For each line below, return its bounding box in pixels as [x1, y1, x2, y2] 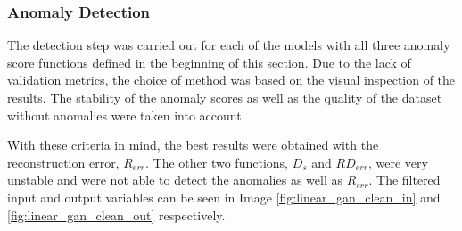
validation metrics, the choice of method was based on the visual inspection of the [7, 70, 456, 89]
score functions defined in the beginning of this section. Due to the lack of [7, 53, 411, 71]
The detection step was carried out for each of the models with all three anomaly [7, 36, 450, 54]
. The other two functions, [145, 153, 288, 171]
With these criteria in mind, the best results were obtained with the [7, 136, 379, 154]
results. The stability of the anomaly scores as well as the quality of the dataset [7, 88, 442, 106]
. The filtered [368, 170, 441, 189]
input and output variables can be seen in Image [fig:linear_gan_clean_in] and [7, 187, 441, 206]
